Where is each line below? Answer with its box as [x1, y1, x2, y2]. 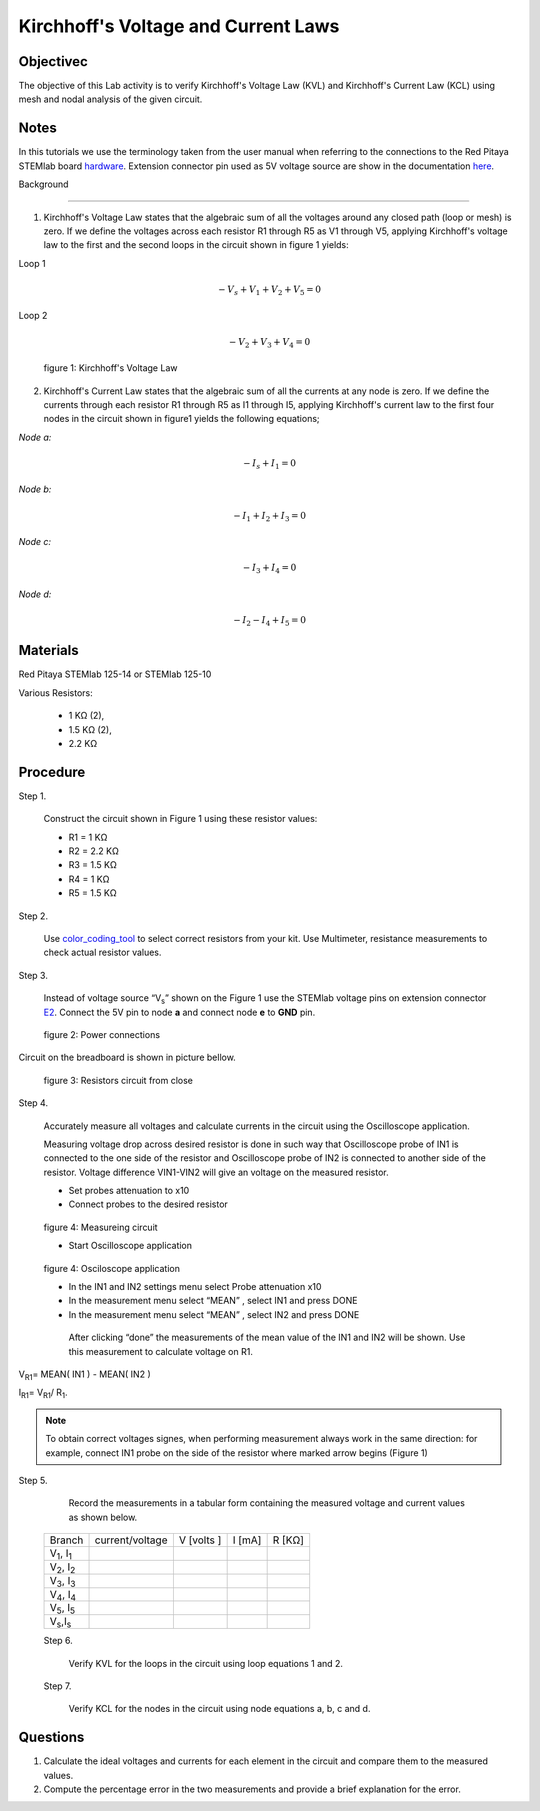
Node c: [18, 536, 52, 548]
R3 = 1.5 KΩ [68, 859, 117, 871]
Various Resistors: [18, 686, 94, 699]
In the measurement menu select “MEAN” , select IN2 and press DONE [68, 1308, 360, 1320]
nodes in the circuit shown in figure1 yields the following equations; [43, 413, 320, 425]
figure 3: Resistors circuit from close [43, 1074, 194, 1086]
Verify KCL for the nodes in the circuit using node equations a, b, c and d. [68, 1703, 371, 1715]
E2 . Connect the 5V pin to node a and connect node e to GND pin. [43, 1006, 316, 1018]
